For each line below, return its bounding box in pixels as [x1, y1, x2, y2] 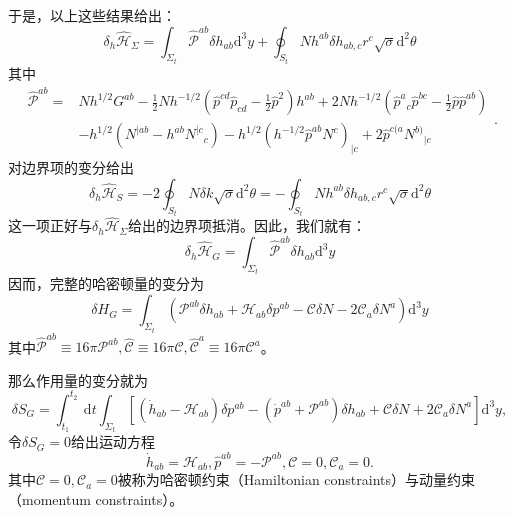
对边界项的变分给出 [8, 157, 134, 178]
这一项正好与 [8, 215, 92, 236]
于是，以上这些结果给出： [8, 5, 176, 25]
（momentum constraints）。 [8, 488, 184, 509]
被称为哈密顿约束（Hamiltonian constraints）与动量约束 [117, 469, 476, 490]
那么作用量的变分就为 [8, 369, 148, 390]
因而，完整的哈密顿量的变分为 [8, 273, 204, 294]
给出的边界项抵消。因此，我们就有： [128, 215, 367, 236]
